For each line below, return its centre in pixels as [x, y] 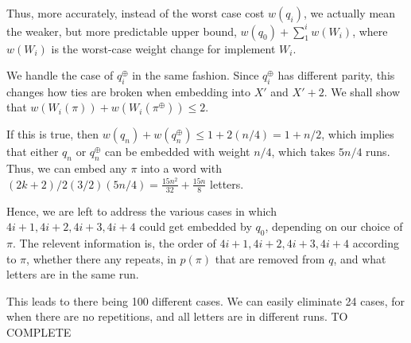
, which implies [358, 134]
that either [33, 152]
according [376, 243]
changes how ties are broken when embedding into [129, 91]
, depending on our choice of [334, 226]
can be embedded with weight [178, 152]
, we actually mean [349, 13]
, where [370, 31]
